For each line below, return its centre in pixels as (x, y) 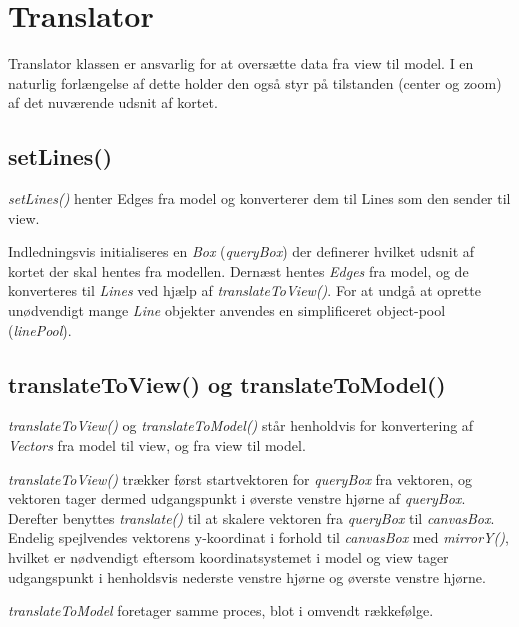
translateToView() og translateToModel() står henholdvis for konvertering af (241, 425)
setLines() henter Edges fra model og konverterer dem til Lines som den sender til (259, 198)
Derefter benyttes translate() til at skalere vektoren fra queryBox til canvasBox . (251, 517)
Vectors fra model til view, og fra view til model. (157, 445)
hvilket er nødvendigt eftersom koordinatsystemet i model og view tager (228, 557)
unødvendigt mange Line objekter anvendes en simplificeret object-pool (227, 310)
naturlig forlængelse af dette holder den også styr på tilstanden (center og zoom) (255, 82)
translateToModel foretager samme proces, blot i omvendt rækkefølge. (221, 610)
